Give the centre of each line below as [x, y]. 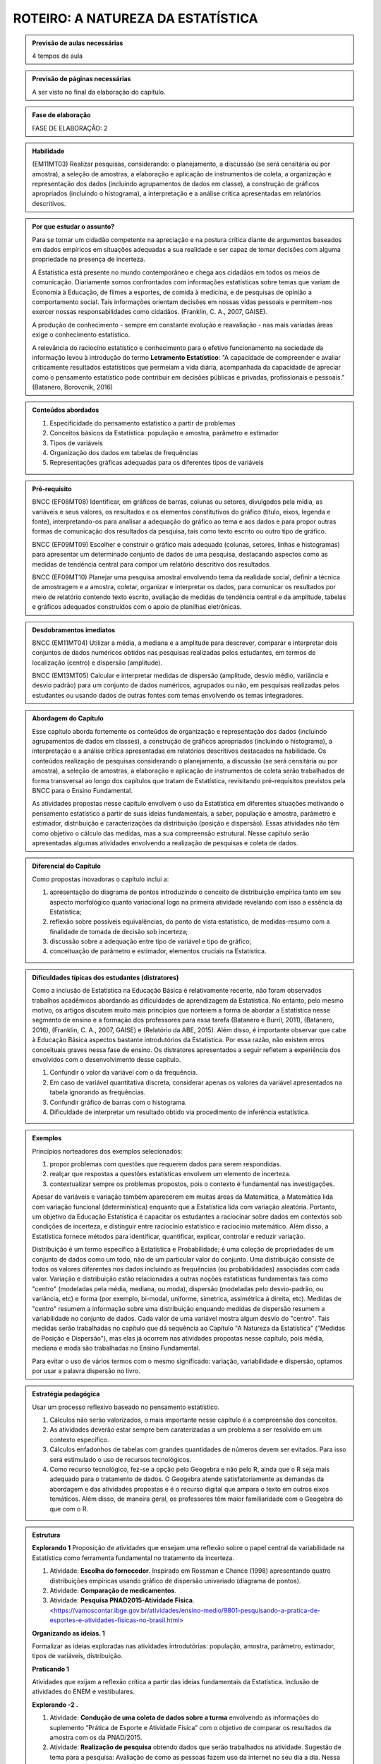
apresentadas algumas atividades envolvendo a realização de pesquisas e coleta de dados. [165, 842]
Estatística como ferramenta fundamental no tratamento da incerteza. [133, 1558]
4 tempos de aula [58, 56]
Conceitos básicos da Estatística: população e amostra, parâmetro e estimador [164, 433]
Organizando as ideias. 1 [68, 1633]
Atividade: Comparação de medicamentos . [113, 1590]
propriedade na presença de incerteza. [89, 259]
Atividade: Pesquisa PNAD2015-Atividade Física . [122, 1600]
